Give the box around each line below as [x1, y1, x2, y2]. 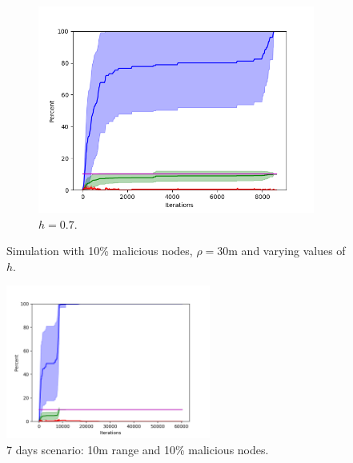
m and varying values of [228, 242, 346, 259]
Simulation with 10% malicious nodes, [6, 242, 193, 259]
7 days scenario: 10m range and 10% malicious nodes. [6, 441, 269, 457]
